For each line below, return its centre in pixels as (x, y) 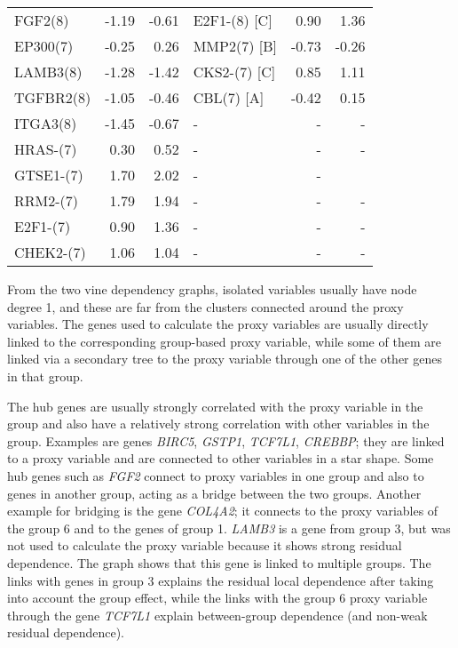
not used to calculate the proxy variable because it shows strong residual (205, 545)
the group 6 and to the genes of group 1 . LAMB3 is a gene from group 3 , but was (229, 528)
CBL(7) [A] (229, 97)
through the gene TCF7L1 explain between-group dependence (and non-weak (217, 615)
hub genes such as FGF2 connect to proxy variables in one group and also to (216, 475)
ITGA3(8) (46, 123)
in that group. (45, 376)
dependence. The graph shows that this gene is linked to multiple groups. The (219, 562)
